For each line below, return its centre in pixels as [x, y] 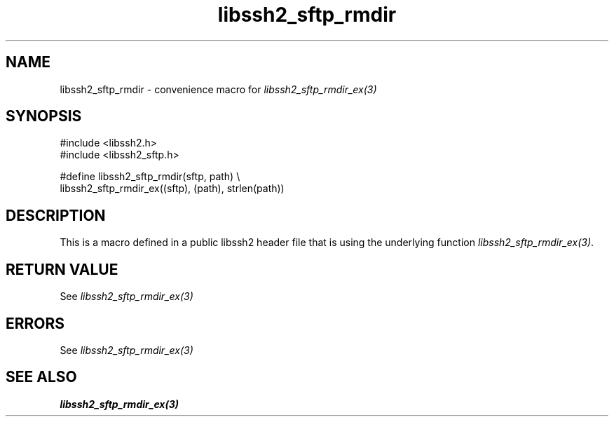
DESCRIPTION [56, 215]
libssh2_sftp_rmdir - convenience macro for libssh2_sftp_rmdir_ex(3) [218, 89]
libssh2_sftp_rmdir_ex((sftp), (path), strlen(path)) [172, 189]
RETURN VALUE [62, 269]
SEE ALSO [41, 377]
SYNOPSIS [44, 116]
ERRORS [35, 323]
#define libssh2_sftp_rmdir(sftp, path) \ [150, 177]
